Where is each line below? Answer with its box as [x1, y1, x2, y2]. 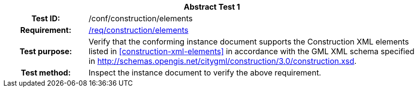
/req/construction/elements [88, 25, 189, 35]
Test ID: [31, 14, 60, 23]
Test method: [20, 68, 71, 77]
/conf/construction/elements [88, 14, 193, 23]
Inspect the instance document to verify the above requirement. [88, 68, 322, 77]
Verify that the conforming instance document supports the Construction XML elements [88, 37, 409, 46]
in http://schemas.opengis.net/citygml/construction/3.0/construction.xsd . [88, 56, 357, 66]
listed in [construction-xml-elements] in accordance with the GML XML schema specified [88, 46, 415, 56]
